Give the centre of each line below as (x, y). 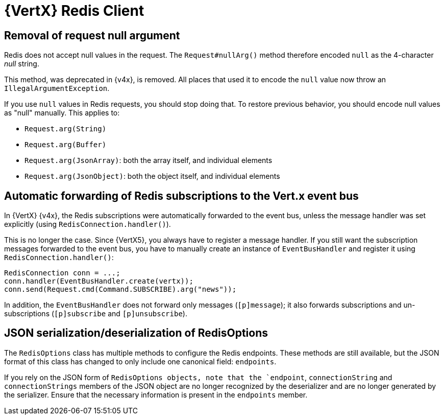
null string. (22, 64)
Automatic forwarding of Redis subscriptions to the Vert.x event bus (181, 196)
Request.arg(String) (66, 129)
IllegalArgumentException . (57, 88)
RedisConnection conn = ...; (62, 273)
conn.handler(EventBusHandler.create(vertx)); (99, 281)
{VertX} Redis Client (74, 11)
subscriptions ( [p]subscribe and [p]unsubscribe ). (96, 314)
